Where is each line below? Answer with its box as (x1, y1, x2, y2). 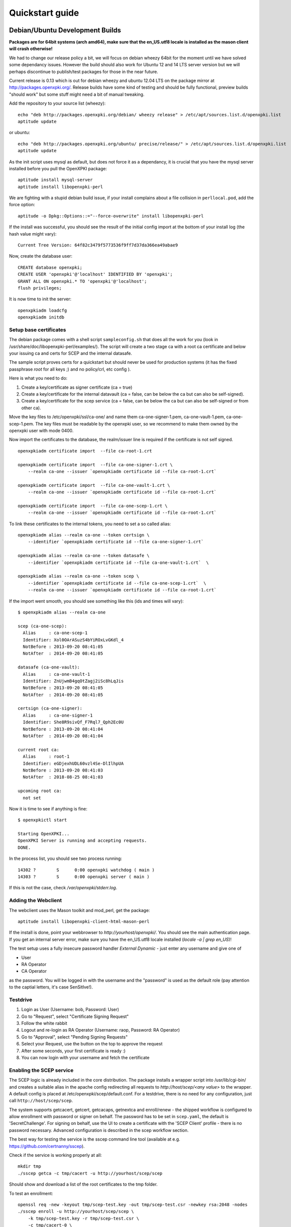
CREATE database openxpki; (18, 265, 83, 270)
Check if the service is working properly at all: (9, 1152, 102, 1158)
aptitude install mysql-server (18, 177, 93, 183)
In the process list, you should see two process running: (9, 855, 122, 861)
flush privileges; (18, 285, 62, 291)
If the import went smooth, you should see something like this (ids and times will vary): (9, 598, 184, 604)
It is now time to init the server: (9, 296, 72, 302)
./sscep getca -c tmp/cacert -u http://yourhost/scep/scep (18, 1171, 163, 1176)
